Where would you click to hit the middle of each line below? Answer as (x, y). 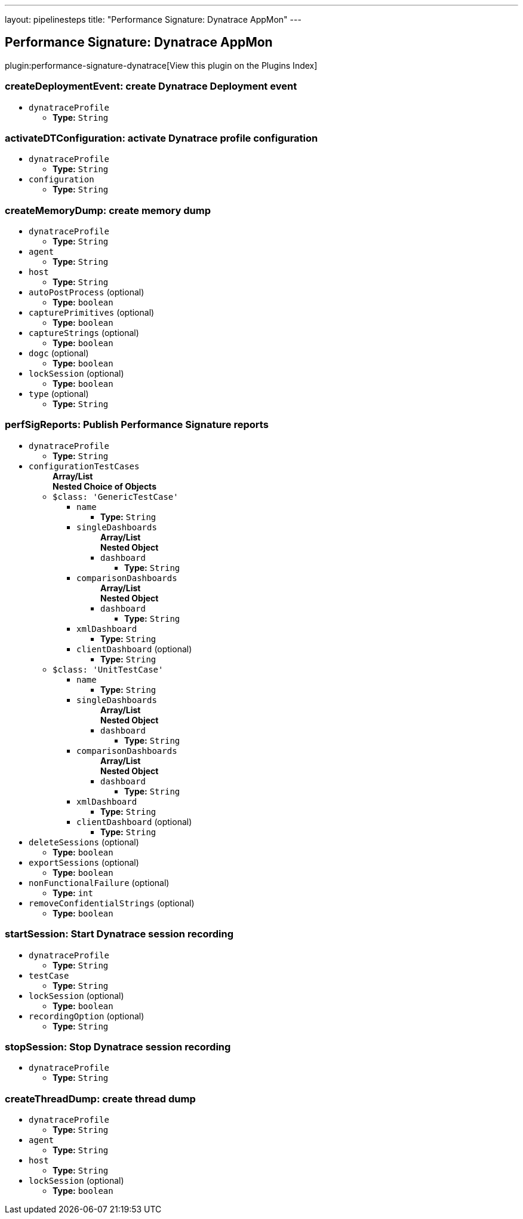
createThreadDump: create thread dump (100, 1099)
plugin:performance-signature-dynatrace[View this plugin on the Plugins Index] (161, 65)
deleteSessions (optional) (84, 842)
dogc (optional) (59, 353)
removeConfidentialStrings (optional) (112, 903)
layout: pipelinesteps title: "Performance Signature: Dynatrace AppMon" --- (153, 19)
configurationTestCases (84, 466)
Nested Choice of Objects (104, 486)
